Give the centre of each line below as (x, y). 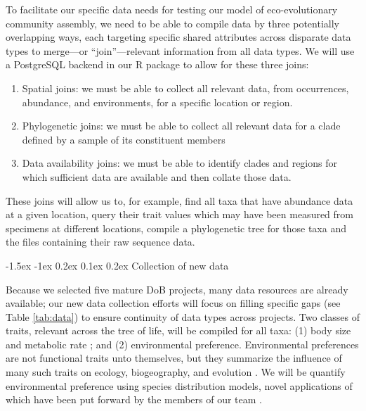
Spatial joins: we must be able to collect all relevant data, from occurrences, (185, 88)
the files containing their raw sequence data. (100, 242)
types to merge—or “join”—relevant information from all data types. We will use (180, 50)
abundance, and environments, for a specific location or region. (157, 102)
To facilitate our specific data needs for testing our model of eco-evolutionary (172, 9)
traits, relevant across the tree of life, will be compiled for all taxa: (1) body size (178, 330)
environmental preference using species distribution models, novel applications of (179, 385)
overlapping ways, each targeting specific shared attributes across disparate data (178, 37)
